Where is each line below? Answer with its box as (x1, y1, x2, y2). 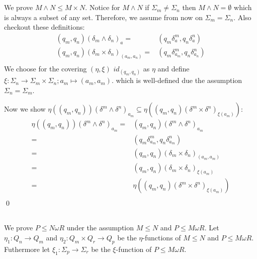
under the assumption (66, 222, 134, 233)
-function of (116, 243, 152, 254)
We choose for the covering (4, 63, 87, 73)
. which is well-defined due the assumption (111, 75, 242, 85)
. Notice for (85, 2, 120, 13)
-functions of (142, 232, 181, 242)
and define (157, 63, 190, 73)
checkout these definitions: (4, 22, 85, 32)
